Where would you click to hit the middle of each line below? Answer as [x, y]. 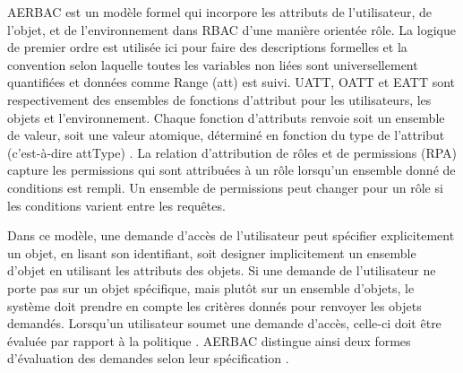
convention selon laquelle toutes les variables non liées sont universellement [213, 64]
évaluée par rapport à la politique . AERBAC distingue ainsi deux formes [209, 340]
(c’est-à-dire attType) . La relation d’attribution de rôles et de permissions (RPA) [232, 152]
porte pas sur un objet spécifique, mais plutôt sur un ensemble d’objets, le [211, 287]
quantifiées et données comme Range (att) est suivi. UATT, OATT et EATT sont [231, 82]
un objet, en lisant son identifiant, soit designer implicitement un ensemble [212, 252]
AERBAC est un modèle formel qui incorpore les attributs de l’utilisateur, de [219, 12]
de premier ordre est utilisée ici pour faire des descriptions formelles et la [207, 47]
